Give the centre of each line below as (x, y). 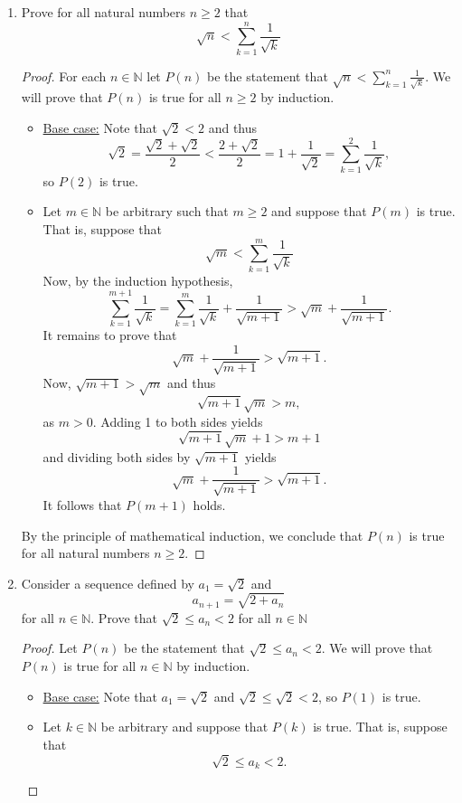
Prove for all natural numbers (104, 12)
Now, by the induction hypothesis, (138, 280)
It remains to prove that (110, 335)
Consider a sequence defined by (108, 583)
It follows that (82, 504)
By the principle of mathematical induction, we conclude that (192, 535)
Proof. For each (64, 76)
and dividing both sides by (117, 456)
